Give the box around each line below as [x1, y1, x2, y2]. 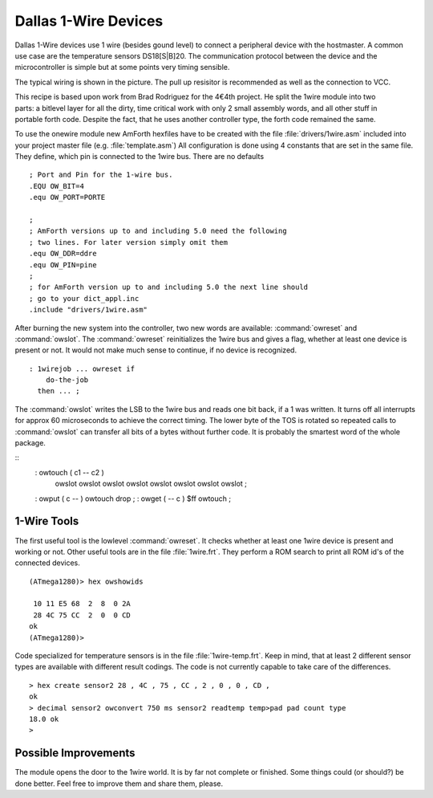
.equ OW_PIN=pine [29, 260, 97, 269]
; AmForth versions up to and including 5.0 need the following [29, 226, 288, 236]
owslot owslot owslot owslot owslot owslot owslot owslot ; [55, 478, 248, 489]
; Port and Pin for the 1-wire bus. [29, 170, 173, 180]
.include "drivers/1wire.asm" [29, 305, 148, 315]
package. [14, 438, 46, 448]
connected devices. [14, 558, 80, 568]
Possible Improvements [14, 747, 136, 760]
